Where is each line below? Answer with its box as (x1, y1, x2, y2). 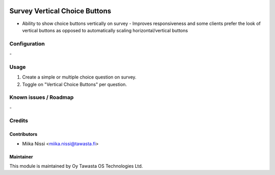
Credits (9, 117, 28, 124)
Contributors (9, 131, 38, 137)
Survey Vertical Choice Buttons (9, 7, 112, 15)
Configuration (9, 40, 45, 47)
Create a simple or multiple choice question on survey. (22, 74, 137, 80)
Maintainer (9, 154, 33, 160)
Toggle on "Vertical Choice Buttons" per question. (22, 81, 127, 87)
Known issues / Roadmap (9, 94, 74, 101)
